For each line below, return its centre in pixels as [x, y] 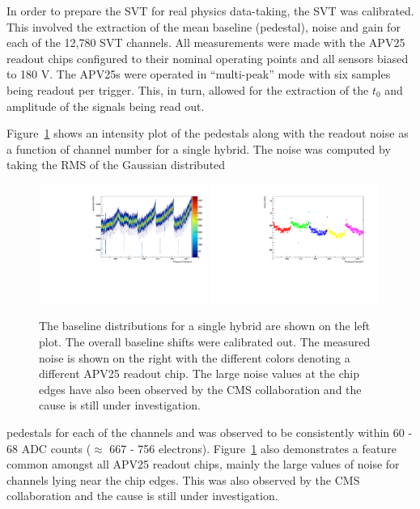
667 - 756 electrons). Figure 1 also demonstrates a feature [253, 448]
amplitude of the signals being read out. [106, 106]
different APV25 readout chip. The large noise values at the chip [199, 373]
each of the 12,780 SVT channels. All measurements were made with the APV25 [206, 42]
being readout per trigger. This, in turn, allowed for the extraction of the [188, 89]
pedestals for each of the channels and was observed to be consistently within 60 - [210, 432]
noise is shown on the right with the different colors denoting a [195, 357]
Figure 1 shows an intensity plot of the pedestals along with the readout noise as [208, 133]
